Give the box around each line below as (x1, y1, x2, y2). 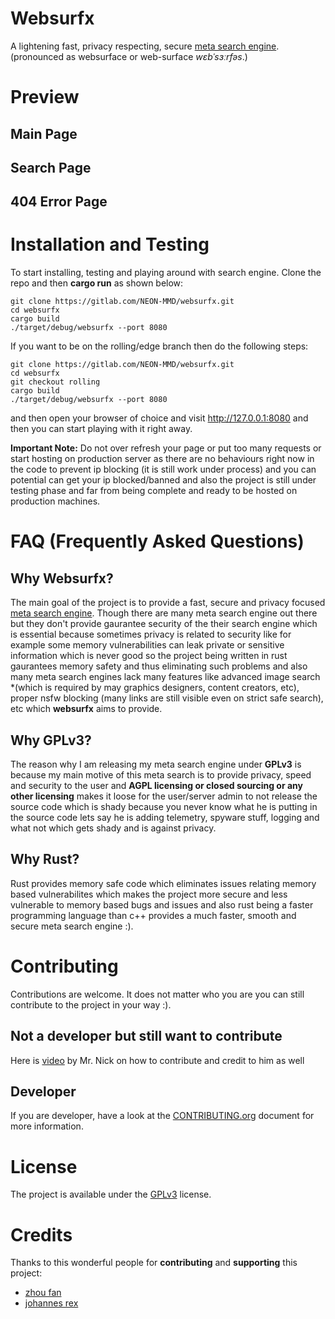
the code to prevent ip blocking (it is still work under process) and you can (10, 463, 317, 476)
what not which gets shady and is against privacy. (10, 822, 217, 834)
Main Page (10, 125, 78, 142)
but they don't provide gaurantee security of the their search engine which (10, 618, 318, 630)
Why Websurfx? (10, 570, 114, 587)
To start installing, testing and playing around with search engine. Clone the (10, 267, 322, 279)
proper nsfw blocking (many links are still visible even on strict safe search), (10, 692, 324, 704)
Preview (10, 86, 80, 109)
